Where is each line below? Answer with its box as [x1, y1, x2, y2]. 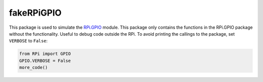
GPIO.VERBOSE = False [19, 58, 71, 63]
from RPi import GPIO [19, 51, 71, 57]
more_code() [19, 65, 48, 70]
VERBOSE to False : [9, 38, 48, 44]
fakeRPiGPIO [9, 7, 62, 18]
